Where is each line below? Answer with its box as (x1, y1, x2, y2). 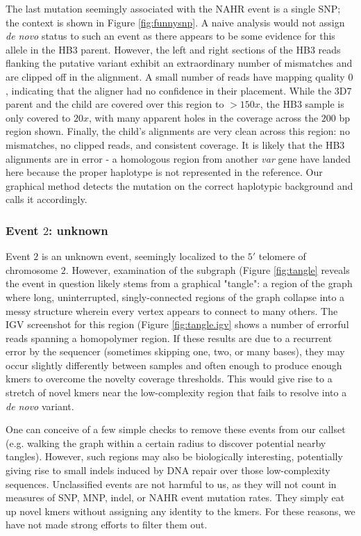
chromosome (6, 262, 58, 277)
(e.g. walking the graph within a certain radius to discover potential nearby (6, 435, 326, 450)
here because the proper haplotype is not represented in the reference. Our (6, 165, 323, 179)
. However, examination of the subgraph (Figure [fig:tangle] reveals (65, 262, 350, 277)
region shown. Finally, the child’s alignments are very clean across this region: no (6, 124, 350, 138)
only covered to (6, 110, 71, 124)
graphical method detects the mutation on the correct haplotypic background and (6, 178, 353, 193)
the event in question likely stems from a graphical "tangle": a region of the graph (6, 276, 353, 291)
